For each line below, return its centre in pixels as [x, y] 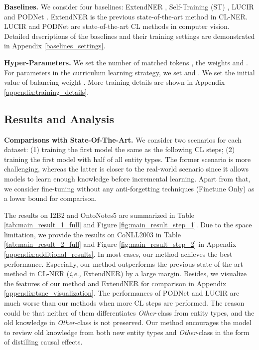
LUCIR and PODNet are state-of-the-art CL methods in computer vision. [117, 26]
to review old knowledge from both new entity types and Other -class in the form [127, 332]
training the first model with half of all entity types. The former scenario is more [128, 159]
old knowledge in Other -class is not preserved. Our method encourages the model [128, 322]
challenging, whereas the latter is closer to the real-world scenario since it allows [127, 169]
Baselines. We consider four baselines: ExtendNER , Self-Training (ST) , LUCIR [129, 6]
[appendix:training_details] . [47, 91]
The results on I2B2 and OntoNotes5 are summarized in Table [99, 215]
